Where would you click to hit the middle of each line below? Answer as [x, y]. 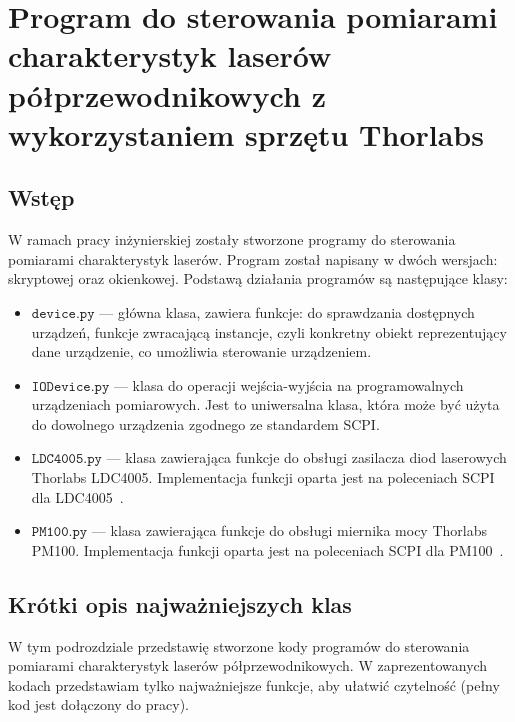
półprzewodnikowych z [167, 94]
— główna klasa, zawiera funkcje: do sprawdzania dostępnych [287, 311]
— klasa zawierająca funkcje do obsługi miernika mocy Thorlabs [289, 530]
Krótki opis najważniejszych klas [180, 603]
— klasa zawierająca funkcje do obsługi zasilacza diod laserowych [306, 457]
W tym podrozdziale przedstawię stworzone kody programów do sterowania [239, 645]
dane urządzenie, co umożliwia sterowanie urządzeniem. [201, 351]
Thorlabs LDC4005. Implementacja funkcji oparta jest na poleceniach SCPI [263, 477]
